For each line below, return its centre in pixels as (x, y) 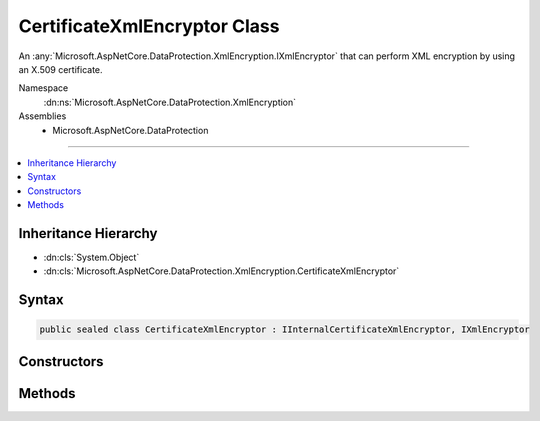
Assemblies (42, 116)
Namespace (43, 88)
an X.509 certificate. (61, 69)
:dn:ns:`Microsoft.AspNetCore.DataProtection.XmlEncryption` (170, 102)
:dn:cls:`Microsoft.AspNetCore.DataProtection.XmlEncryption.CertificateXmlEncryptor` (221, 271)
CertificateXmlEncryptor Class (149, 26)
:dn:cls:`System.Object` (91, 257)
